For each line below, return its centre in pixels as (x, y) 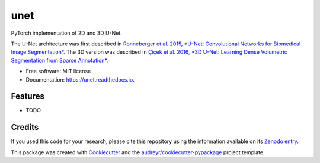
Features (28, 97)
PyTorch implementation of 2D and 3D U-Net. (67, 33)
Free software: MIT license (58, 71)
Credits (25, 127)
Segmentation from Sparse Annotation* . (60, 60)
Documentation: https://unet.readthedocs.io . (80, 79)
